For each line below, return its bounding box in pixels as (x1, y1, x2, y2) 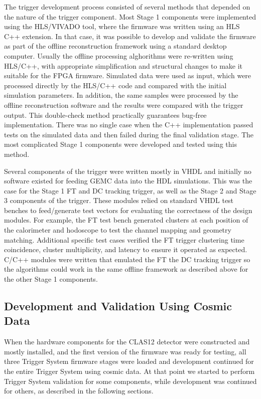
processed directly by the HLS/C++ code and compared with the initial (4, 80, 227, 90)
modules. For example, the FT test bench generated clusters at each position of (4, 215, 248, 225)
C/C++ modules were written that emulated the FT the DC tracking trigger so (4, 254, 250, 264)
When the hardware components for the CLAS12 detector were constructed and (4, 336, 250, 347)
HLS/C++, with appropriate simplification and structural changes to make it (4, 60, 243, 71)
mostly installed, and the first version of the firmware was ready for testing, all (4, 346, 246, 356)
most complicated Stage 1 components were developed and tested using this (4, 139, 237, 149)
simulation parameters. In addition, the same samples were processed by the (4, 90, 238, 100)
